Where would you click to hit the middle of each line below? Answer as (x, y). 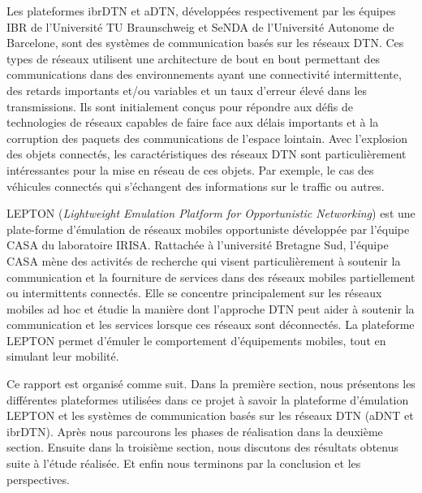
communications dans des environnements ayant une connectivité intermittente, (204, 74)
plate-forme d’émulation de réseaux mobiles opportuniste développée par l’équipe (208, 229)
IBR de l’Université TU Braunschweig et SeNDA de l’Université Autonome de (200, 26)
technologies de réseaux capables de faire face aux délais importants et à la (193, 122)
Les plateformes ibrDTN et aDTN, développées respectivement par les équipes (201, 11)
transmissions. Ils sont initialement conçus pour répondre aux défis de (180, 106)
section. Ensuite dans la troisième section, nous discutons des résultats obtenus (202, 447)
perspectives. (38, 479)
